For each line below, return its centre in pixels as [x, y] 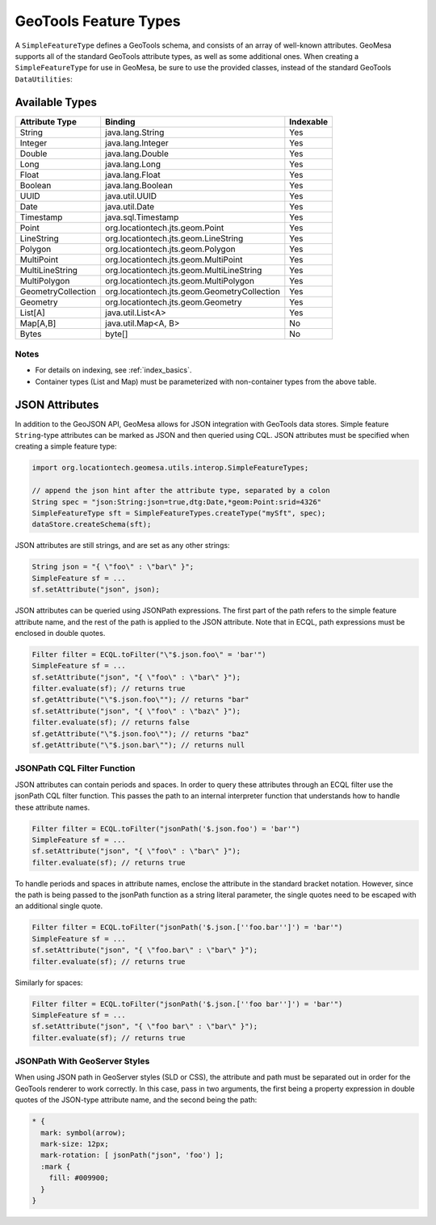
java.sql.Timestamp [142, 217]
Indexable [309, 121]
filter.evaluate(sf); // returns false [111, 722]
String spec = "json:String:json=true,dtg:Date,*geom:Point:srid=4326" [177, 502]
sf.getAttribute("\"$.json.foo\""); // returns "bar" [140, 700]
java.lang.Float [133, 175]
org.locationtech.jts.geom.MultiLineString [184, 270]
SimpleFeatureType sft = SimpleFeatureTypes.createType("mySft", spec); [179, 513]
